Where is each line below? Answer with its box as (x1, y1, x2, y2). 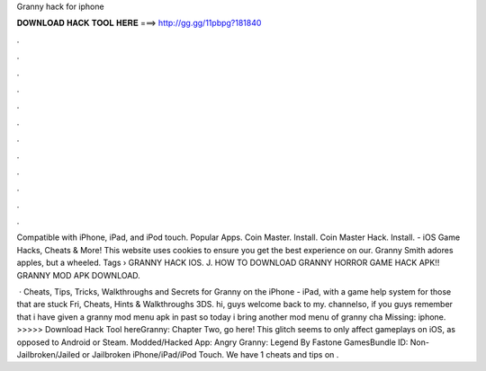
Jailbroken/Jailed (16, 349, 80, 359)
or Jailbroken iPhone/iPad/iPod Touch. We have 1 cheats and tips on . (81, 349, 339, 359)
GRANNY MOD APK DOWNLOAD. (16, 269, 141, 280)
